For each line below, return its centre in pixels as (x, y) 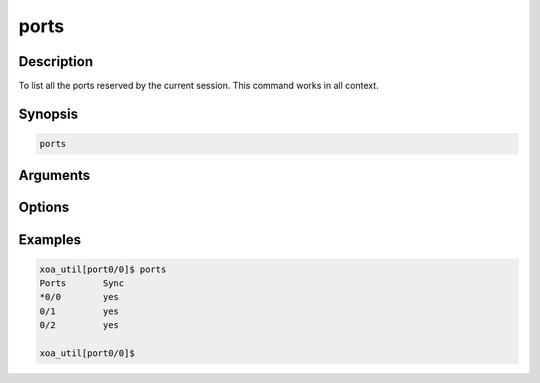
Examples (50, 239)
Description (56, 61)
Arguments (54, 175)
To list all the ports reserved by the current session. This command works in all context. (198, 86)
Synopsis (48, 113)
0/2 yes (79, 325)
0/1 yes (79, 311)
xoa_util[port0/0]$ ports (103, 269)
